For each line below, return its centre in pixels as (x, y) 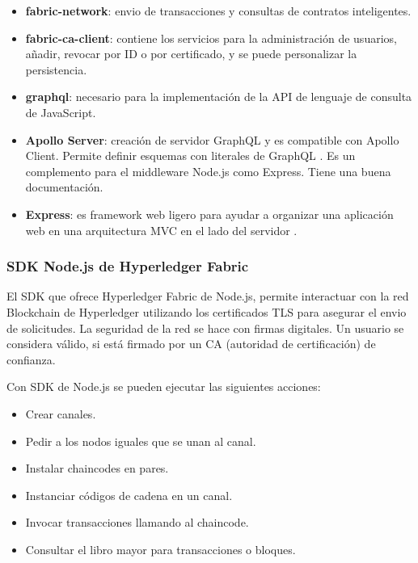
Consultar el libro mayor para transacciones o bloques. (160, 549)
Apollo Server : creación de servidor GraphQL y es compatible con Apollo (212, 139)
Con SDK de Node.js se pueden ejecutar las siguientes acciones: (164, 387)
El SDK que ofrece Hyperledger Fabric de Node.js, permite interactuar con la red (208, 296)
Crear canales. (61, 413)
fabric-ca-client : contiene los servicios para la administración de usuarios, (211, 38)
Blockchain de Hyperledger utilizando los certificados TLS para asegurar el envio (207, 311)
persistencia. (56, 69)
